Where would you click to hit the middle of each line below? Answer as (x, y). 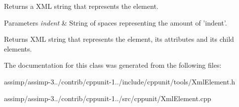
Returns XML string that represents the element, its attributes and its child (119, 39)
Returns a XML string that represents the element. (81, 6)
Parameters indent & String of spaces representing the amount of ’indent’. (116, 22)
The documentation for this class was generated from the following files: (113, 65)
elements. (18, 48)
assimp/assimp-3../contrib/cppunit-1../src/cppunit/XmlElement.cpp (108, 98)
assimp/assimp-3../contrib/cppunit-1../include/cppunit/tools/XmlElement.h (120, 81)
